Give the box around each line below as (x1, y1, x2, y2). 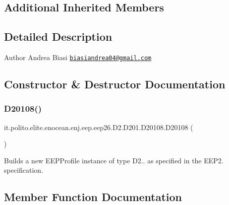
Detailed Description (4, 29, 113, 44)
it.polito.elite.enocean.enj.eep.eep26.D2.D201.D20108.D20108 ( (4, 122, 193, 132)
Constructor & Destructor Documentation (4, 76, 226, 92)
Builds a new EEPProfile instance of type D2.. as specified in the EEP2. (4, 155, 224, 165)
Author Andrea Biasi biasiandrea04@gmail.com (4, 52, 152, 62)
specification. (4, 165, 44, 175)
